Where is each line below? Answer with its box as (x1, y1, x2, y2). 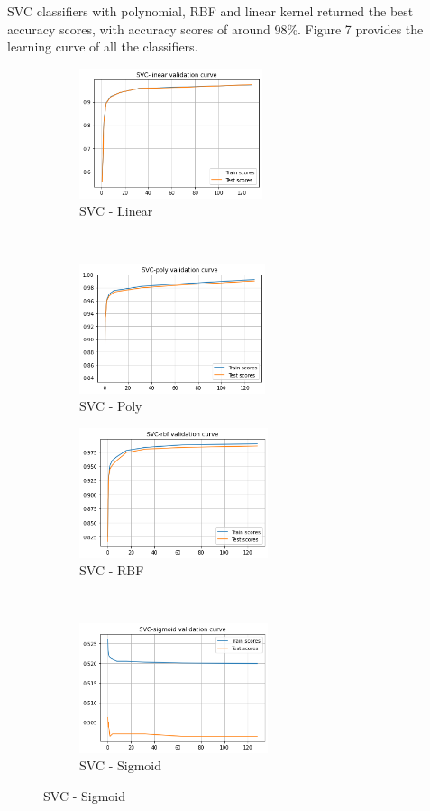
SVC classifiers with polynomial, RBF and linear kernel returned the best (7, 2, 414, 20)
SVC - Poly (79, 396, 142, 415)
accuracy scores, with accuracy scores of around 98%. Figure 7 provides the (7, 19, 424, 38)
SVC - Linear (79, 201, 153, 220)
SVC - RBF (79, 561, 144, 580)
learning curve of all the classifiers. (7, 37, 198, 56)
